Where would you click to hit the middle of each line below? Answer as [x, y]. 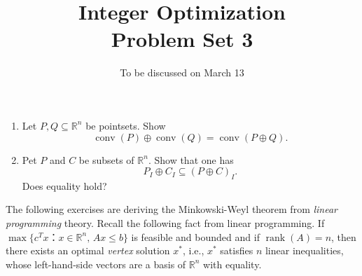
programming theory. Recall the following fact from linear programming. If [165, 223]
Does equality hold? [64, 185]
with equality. [232, 264]
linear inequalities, [304, 250]
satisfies [237, 250]
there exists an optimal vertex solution [88, 250]
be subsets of [106, 159]
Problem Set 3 [182, 39]
